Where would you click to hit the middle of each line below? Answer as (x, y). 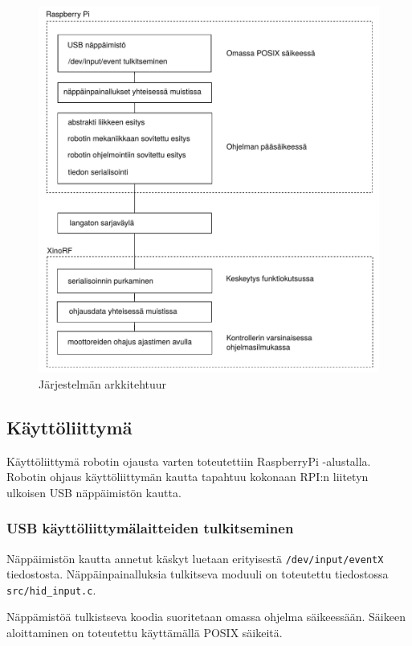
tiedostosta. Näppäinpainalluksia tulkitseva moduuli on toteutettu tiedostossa (198, 574)
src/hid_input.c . (51, 589)
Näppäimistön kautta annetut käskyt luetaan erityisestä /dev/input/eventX (195, 558)
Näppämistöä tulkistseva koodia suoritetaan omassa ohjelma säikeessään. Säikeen (206, 617)
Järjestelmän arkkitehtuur (103, 383)
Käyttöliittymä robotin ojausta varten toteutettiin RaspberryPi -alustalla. (189, 461)
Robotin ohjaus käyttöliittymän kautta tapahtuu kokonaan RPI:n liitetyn (188, 477)
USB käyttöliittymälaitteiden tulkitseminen (150, 528)
